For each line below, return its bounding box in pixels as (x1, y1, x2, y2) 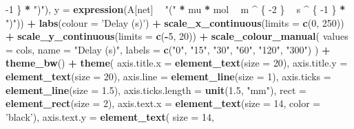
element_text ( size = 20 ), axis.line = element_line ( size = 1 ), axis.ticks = (6, 69, 331, 83)
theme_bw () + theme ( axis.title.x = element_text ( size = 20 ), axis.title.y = (6, 56, 348, 70)
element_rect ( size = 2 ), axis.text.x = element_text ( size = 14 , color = (6, 96, 321, 110)
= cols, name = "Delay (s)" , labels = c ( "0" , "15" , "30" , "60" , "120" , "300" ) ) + (6, 42, 331, 56)
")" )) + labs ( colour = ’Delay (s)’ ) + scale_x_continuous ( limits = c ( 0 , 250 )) (6, 15, 344, 30)
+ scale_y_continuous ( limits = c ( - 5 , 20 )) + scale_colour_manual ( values (6, 29, 348, 43)
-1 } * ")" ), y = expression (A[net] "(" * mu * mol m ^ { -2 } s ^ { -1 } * (6, 2, 346, 16)
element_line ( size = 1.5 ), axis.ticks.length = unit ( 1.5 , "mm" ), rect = (6, 82, 306, 97)
